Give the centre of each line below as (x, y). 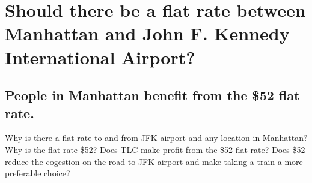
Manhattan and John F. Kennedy (147, 33)
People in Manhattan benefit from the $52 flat (152, 95)
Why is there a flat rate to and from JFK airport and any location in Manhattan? (156, 138)
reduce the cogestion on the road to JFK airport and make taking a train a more (154, 161)
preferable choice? (38, 173)
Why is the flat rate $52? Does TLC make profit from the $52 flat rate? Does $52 (155, 149)
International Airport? (100, 57)
